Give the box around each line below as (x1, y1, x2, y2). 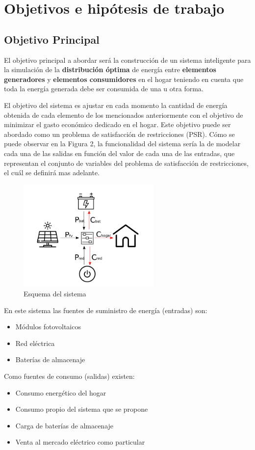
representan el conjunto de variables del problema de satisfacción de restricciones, (4, 158, 249, 168)
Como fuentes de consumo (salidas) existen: (4, 371, 135, 381)
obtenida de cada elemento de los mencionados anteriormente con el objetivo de (4, 109, 243, 120)
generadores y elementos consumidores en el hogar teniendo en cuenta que (4, 74, 244, 84)
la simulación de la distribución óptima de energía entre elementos (4, 64, 216, 75)
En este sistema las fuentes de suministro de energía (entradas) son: (4, 305, 207, 315)
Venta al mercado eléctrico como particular (15, 437, 145, 447)
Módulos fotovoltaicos (15, 321, 81, 332)
